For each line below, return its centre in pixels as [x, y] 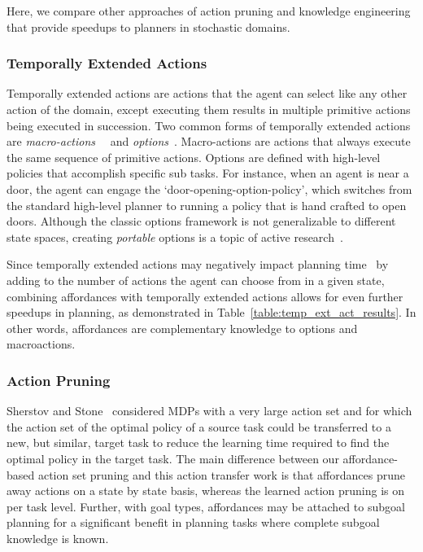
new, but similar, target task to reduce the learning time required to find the [198, 442]
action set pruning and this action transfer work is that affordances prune [221, 474]
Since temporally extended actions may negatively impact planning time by [198, 264]
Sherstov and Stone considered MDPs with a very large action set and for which [209, 411]
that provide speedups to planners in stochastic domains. [148, 26]
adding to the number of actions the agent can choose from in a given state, [196, 280]
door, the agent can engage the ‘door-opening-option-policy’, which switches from [209, 188]
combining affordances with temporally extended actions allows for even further [205, 296]
